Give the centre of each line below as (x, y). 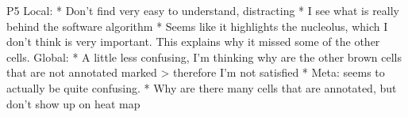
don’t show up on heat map (73, 103)
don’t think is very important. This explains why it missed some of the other (193, 42)
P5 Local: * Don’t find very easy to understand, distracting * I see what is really (203, 10)
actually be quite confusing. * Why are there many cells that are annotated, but (202, 87)
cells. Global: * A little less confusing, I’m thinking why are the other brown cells (204, 57)
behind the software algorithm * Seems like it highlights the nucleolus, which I (197, 26)
